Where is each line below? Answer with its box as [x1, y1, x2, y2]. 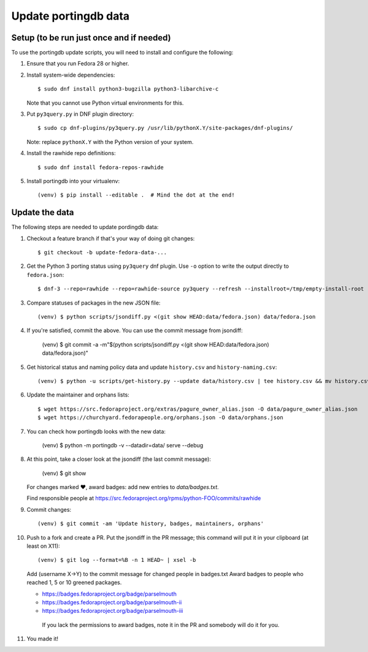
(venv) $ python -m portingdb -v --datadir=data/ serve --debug [42, 441, 204, 449]
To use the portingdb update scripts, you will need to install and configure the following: [11, 49, 234, 56]
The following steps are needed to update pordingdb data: [11, 224, 159, 231]
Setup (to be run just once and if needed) [11, 32, 171, 43]
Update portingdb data [11, 9, 130, 23]
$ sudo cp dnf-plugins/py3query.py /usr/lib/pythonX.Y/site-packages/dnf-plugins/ [37, 124, 293, 132]
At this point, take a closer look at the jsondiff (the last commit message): [26, 455, 212, 463]
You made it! [26, 635, 58, 643]
